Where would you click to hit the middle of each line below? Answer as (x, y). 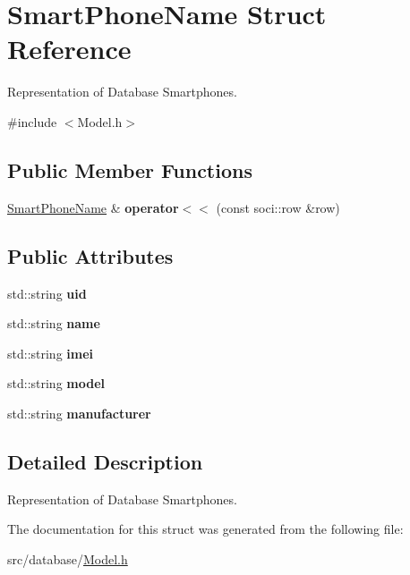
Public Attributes (90, 255)
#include (32, 121)
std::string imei (51, 353)
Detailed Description (105, 461)
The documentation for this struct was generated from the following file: (205, 529)
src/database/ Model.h (68, 558)
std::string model (56, 383)
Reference (69, 49)
